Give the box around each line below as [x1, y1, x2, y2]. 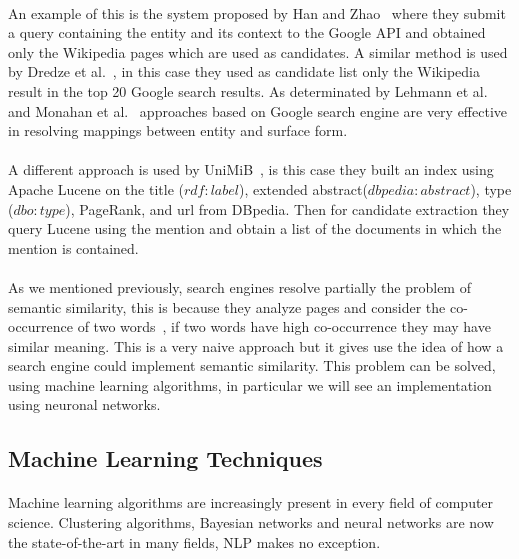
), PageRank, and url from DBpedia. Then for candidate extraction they [65, 198, 510, 219]
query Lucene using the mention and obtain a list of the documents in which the [8, 218, 502, 239]
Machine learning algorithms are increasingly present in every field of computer [8, 492, 494, 513]
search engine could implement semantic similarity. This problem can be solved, [8, 355, 496, 376]
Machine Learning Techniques [8, 443, 323, 474]
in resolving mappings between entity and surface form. [8, 120, 348, 141]
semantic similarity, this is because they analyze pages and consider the [8, 296, 446, 317]
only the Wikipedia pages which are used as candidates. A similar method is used [8, 41, 508, 62]
